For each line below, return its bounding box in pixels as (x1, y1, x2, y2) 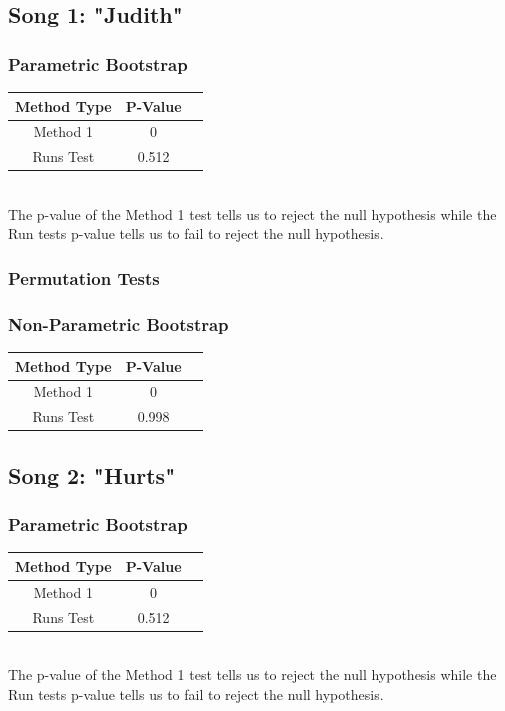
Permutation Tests (8, 265, 160, 290)
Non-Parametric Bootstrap (8, 311, 229, 336)
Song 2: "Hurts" (8, 459, 176, 490)
